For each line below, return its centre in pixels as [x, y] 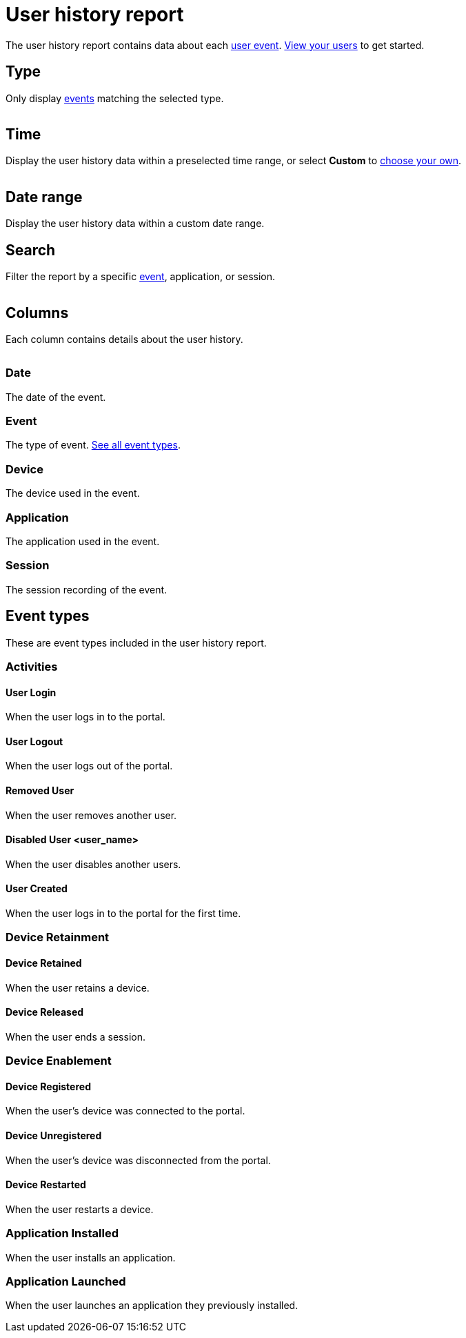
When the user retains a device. [78, 987]
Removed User [40, 790]
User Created [37, 889]
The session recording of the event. [87, 589]
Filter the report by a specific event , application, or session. [141, 277]
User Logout [34, 741]
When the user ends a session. [75, 1036]
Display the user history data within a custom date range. [135, 224]
